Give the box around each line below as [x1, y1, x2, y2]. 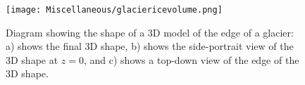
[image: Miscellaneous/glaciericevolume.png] [6, 5, 223, 15]
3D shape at [6, 52, 58, 67]
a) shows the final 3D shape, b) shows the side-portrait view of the [6, 39, 294, 53]
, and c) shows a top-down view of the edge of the [84, 52, 299, 67]
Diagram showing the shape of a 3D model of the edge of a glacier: [6, 25, 294, 39]
